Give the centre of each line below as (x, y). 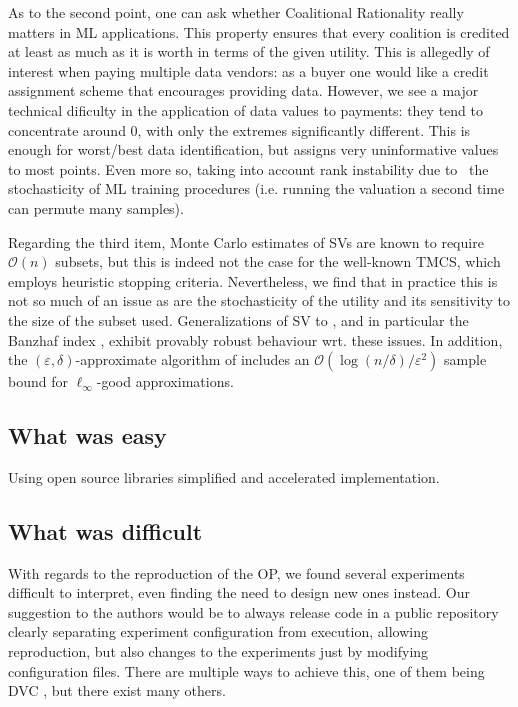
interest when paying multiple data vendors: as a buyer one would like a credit (248, 70)
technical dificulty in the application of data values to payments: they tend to (246, 109)
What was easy (87, 435)
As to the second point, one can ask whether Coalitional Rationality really (236, 12)
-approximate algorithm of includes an (192, 359)
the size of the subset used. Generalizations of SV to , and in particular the (238, 319)
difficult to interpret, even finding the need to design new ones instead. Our (239, 592)
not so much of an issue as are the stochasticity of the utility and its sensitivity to (259, 300)
